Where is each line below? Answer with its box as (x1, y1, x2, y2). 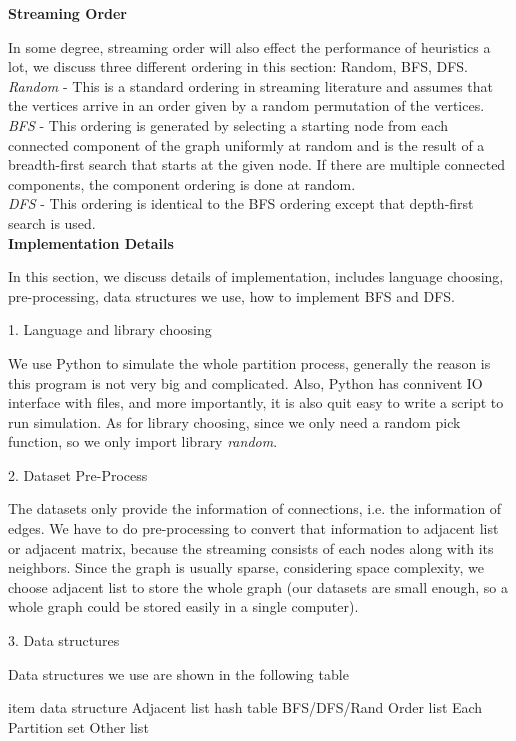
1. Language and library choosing (8, 319, 212, 340)
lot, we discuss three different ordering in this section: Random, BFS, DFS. (8, 56, 469, 77)
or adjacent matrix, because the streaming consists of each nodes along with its (8, 537, 494, 558)
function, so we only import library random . (8, 431, 278, 452)
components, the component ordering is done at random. (8, 173, 356, 194)
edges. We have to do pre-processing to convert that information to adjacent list (8, 518, 499, 539)
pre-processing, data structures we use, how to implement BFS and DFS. (8, 285, 455, 306)
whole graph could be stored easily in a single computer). (8, 596, 359, 617)
